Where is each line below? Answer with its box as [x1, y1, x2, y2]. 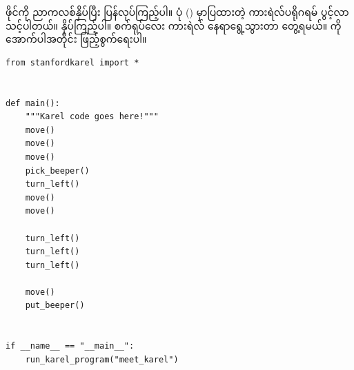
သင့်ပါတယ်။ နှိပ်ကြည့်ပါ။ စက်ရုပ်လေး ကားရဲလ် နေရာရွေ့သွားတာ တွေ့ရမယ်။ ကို [6, 18, 342, 32]
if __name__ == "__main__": [6, 341, 135, 351]
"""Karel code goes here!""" [25, 112, 159, 122]
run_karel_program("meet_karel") [25, 354, 179, 364]
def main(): [6, 98, 60, 108]
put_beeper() [25, 300, 85, 311]
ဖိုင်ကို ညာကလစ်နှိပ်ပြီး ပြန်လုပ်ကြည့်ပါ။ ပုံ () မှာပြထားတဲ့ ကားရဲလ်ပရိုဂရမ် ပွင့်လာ [6, 5, 349, 19]
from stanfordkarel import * [6, 57, 139, 68]
